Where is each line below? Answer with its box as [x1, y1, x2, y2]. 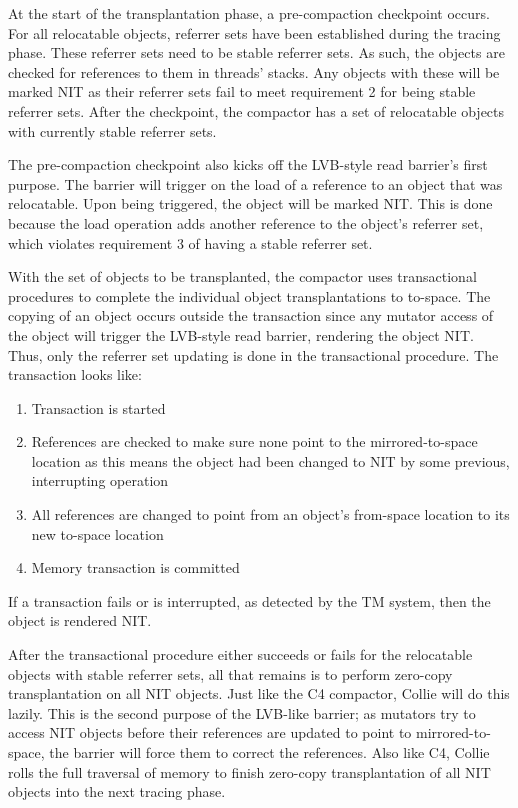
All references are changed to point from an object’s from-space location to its [31, 504, 510, 525]
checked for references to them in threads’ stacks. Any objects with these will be [8, 61, 500, 82]
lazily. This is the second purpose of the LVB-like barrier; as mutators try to [8, 702, 476, 723]
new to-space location [31, 523, 164, 544]
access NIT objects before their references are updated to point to [8, 722, 412, 743]
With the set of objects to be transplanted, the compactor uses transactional [8, 266, 477, 287]
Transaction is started [31, 397, 166, 418]
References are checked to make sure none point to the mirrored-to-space [31, 431, 478, 452]
